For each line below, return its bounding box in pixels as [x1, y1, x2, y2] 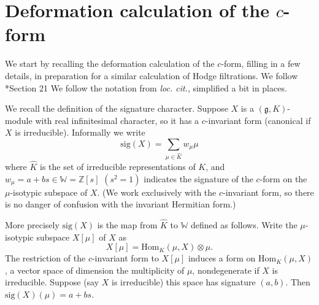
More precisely [5, 218, 60, 231]
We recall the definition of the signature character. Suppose [5, 102, 228, 115]
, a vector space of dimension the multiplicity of [5, 263, 185, 276]
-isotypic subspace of [10, 185, 88, 198]
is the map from [97, 218, 158, 231]
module [5, 114, 33, 126]
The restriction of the [5, 252, 86, 264]
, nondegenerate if [192, 263, 259, 276]
